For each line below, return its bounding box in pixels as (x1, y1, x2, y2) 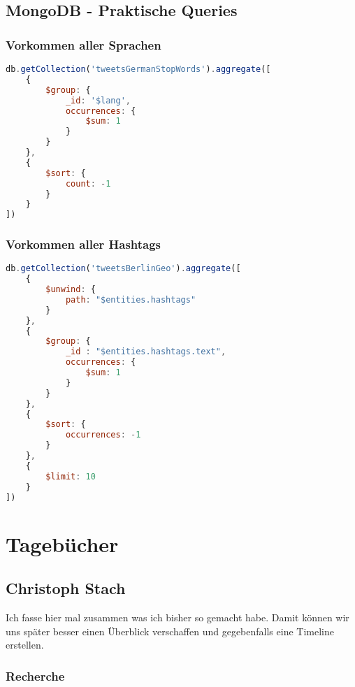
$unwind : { (45, 284, 96, 295)
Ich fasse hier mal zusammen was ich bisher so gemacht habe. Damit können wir (6, 610, 349, 625)
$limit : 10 (45, 471, 96, 482)
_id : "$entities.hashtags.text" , (65, 347, 226, 357)
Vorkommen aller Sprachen (6, 36, 161, 53)
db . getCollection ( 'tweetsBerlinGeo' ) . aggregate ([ (6, 263, 241, 274)
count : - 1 (65, 178, 111, 189)
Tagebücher (6, 529, 119, 558)
